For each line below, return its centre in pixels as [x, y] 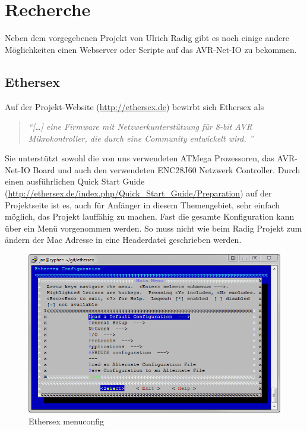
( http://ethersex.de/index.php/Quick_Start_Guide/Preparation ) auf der [138, 193]
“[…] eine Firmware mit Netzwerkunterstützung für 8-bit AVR [140, 127]
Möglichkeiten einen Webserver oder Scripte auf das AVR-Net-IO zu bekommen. [151, 49]
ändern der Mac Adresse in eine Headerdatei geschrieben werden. [123, 240]
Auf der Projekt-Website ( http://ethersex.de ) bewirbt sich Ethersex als [134, 106]
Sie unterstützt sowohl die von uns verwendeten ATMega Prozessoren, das [140, 158]
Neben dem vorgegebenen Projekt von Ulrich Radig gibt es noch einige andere [147, 38]
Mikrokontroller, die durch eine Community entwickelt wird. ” [141, 138]
